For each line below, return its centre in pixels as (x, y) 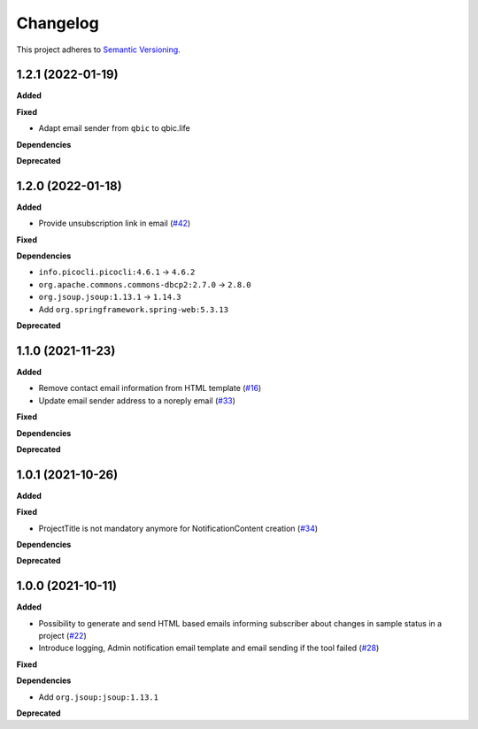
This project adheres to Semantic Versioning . (98, 50)
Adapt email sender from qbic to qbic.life (114, 128)
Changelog (58, 23)
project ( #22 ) (63, 636)
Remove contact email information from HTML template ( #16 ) (150, 388)
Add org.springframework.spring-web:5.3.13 (134, 309)
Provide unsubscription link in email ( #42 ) (115, 223)
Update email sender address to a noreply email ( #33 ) (137, 400)
